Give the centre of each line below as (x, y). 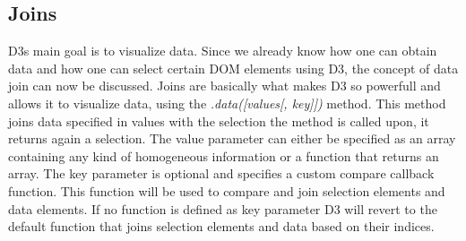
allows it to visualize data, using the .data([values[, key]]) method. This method (227, 103)
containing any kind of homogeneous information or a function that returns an (224, 155)
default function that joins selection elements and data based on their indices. (221, 226)
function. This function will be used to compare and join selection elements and (227, 190)
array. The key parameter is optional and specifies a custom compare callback (221, 173)
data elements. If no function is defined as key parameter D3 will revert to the (223, 208)
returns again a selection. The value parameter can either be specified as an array (232, 138)
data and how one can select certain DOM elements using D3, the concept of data (233, 68)
